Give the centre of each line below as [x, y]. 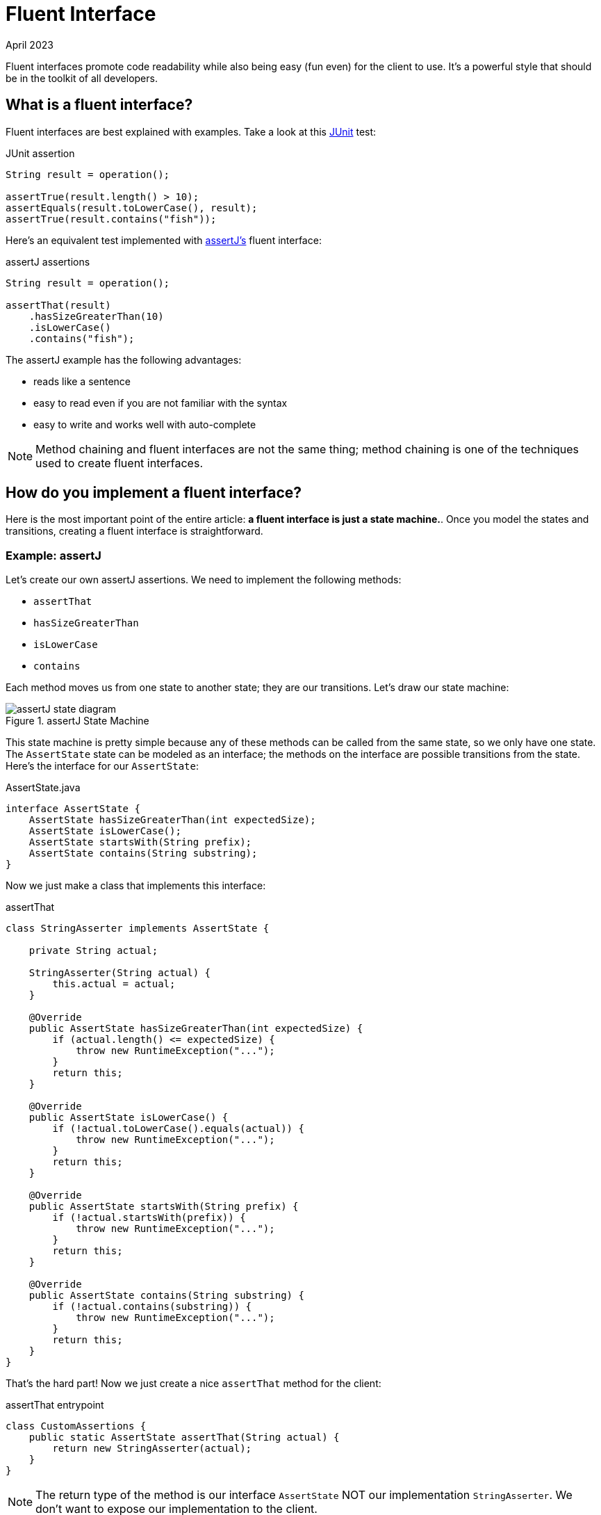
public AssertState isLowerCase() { [129, 1118]
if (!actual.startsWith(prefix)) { [149, 1218]
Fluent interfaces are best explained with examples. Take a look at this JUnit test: [191, 131]
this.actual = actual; [114, 984]
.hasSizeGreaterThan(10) [96, 316]
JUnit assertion [40, 153]
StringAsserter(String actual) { [120, 973]
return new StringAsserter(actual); [152, 1449]
